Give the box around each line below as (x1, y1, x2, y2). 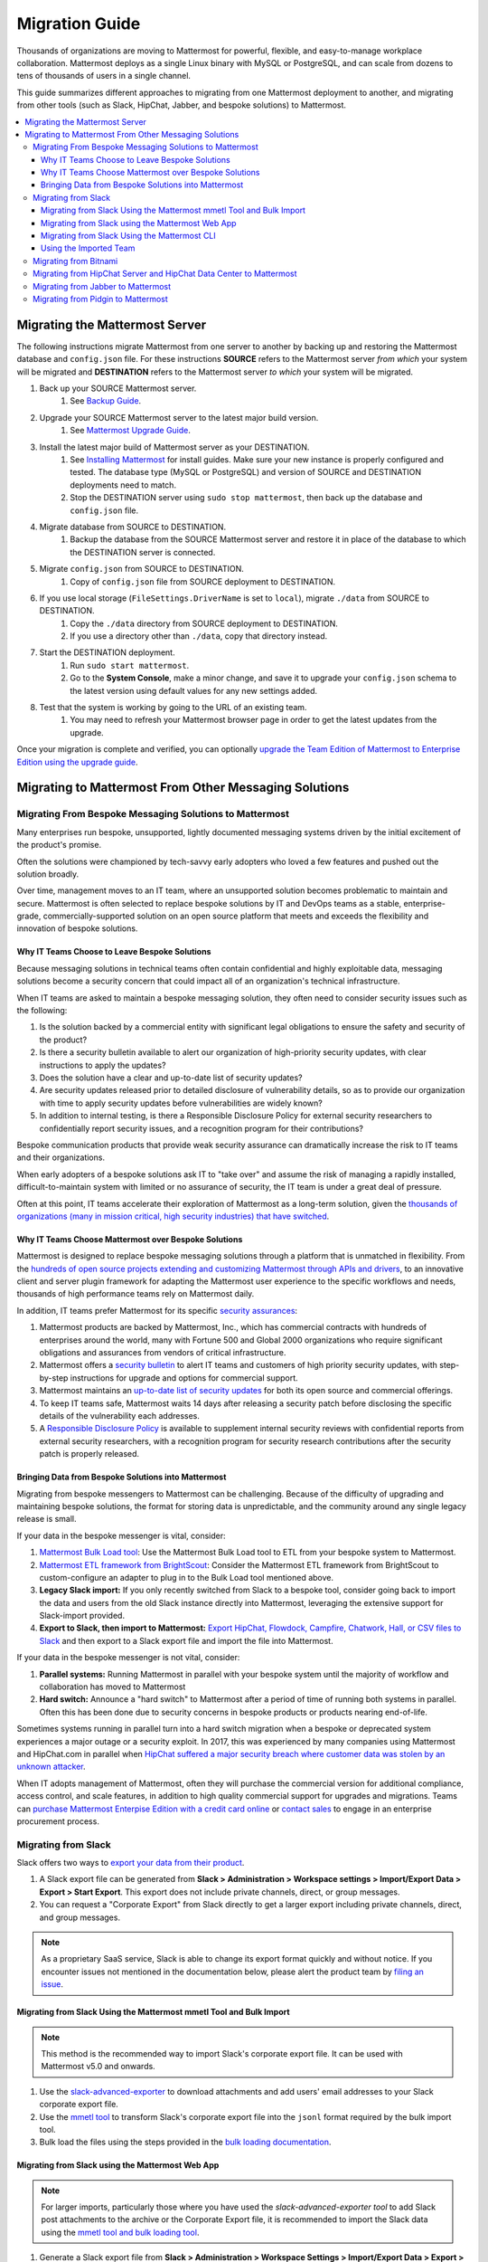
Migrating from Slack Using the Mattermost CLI (41, 231, 216, 242)
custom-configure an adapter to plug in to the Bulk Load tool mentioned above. (39, 1572, 334, 1582)
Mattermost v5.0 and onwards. (41, 2061, 155, 2072)
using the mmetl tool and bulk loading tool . (41, 2227, 200, 2238)
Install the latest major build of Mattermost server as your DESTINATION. (39, 442, 310, 452)
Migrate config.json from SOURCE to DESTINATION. (39, 564, 244, 575)
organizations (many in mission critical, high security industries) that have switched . (16, 1211, 330, 1221)
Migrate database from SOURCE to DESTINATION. (39, 521, 226, 532)
